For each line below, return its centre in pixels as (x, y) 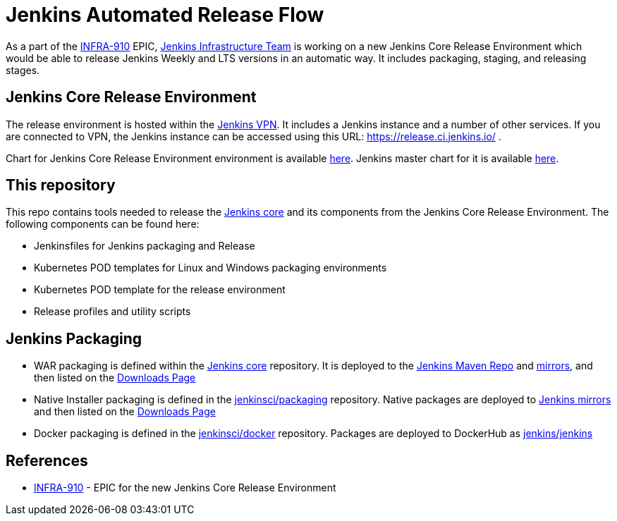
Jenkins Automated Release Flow (165, 15)
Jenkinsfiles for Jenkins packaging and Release (145, 246)
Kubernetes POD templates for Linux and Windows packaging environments (210, 268)
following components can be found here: (103, 224)
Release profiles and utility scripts (112, 312)
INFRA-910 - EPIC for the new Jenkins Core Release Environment (185, 488)
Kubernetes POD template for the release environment (160, 290)
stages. (23, 70)
